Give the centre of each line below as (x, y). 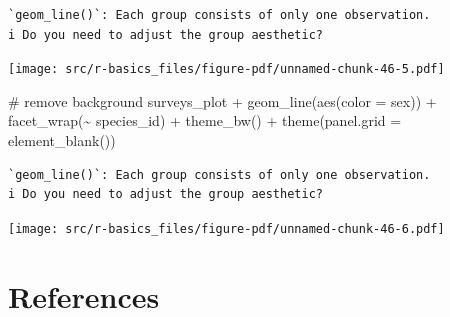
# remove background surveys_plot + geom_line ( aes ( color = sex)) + (222, 100)
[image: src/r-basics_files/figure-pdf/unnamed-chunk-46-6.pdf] (226, 228)
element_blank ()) (62, 140)
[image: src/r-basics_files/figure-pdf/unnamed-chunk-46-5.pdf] (226, 69)
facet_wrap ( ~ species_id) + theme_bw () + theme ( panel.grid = (205, 120)
